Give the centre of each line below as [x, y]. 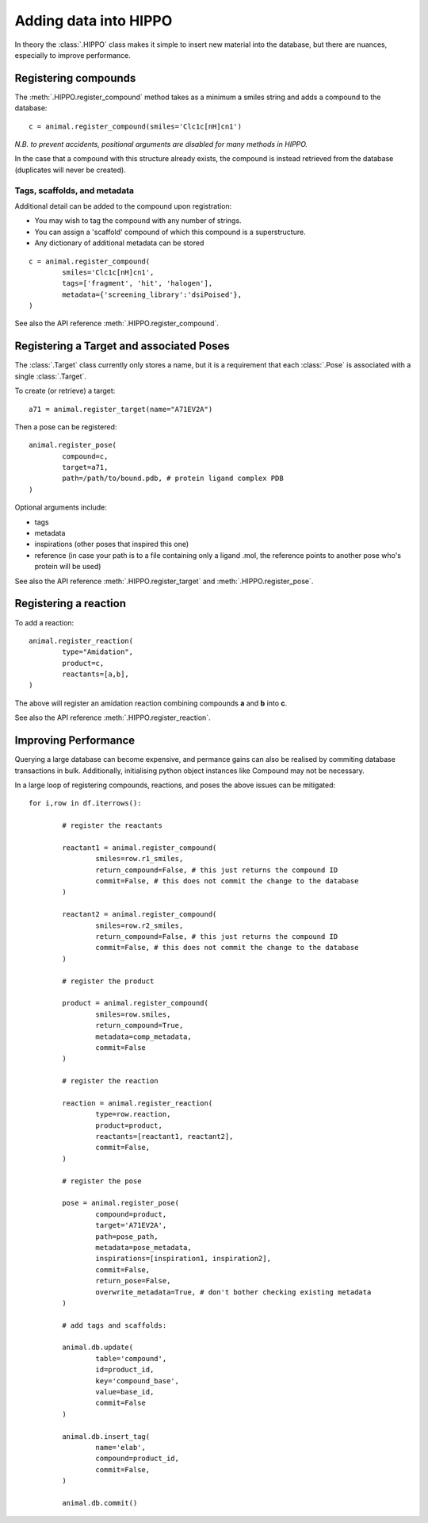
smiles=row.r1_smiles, [139, 859]
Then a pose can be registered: [66, 427]
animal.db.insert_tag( [106, 1436]
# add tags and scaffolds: [115, 1325]
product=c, [83, 663]
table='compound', [131, 1358]
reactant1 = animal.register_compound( [139, 848]
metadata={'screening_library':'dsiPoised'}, [152, 294]
